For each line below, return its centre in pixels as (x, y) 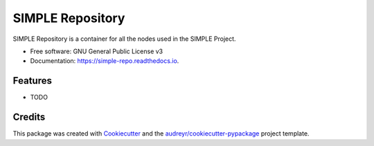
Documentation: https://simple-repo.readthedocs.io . (105, 61)
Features (32, 81)
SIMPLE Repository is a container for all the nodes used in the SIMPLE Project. (124, 39)
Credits (29, 117)
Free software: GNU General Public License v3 (97, 51)
